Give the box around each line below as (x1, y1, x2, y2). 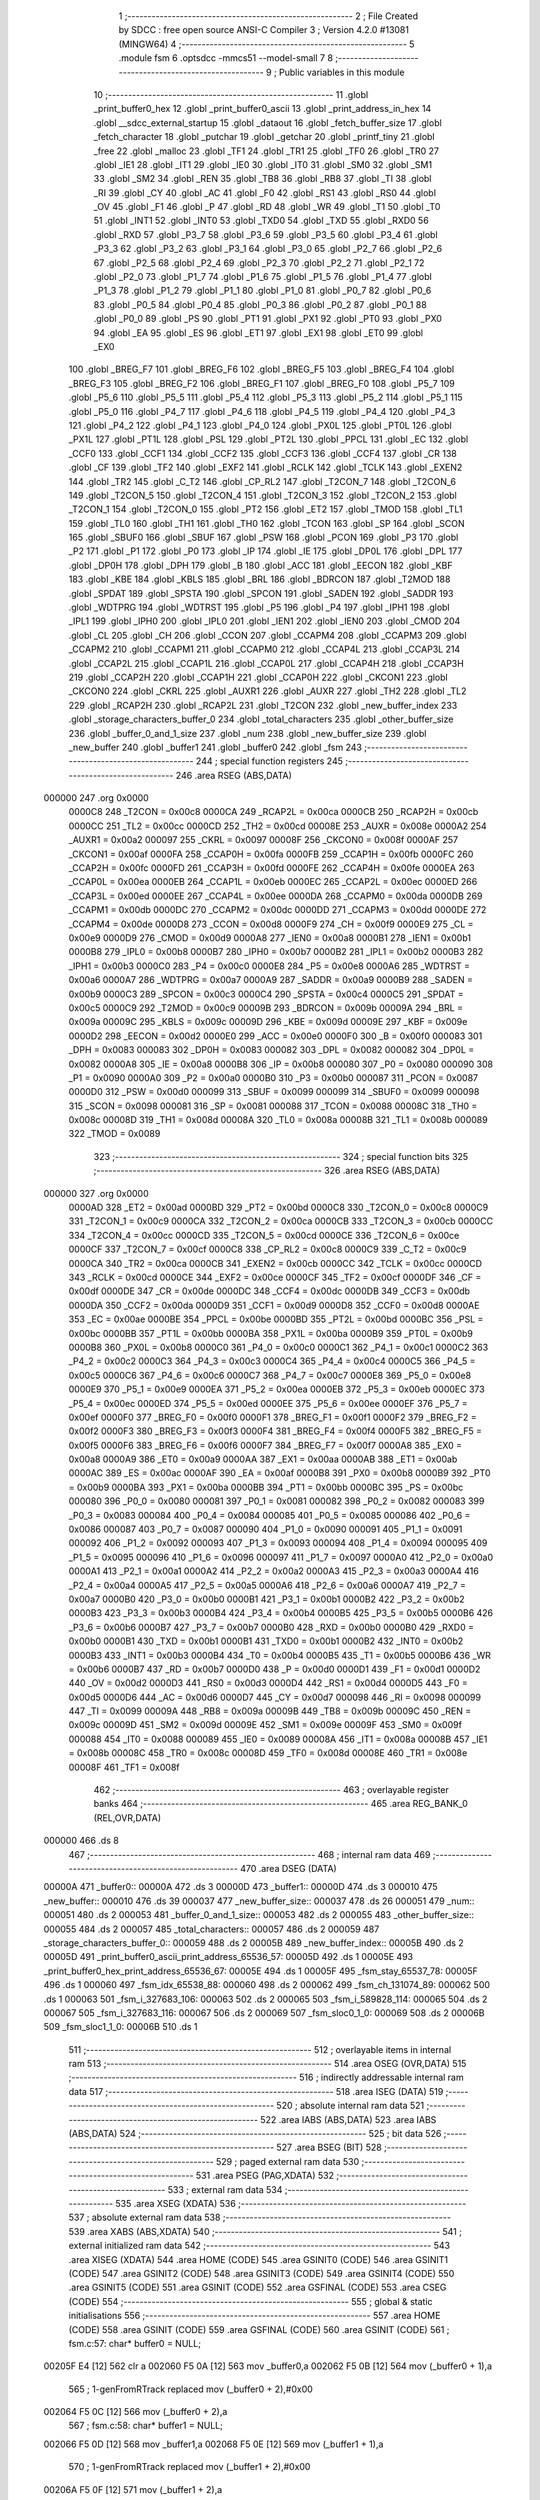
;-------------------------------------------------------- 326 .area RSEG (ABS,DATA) (93, 1165, 441, 1177)
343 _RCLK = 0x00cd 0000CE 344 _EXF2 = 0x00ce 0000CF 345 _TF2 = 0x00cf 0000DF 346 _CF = (68, 1271, 482, 1283)
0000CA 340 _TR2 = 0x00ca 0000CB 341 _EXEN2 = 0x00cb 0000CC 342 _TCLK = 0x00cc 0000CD (68, 1257, 483, 1269)
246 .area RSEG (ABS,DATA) (175, 769, 292, 781)
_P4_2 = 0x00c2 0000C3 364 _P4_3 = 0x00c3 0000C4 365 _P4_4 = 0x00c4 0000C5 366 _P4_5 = (68, 1355, 476, 1367)
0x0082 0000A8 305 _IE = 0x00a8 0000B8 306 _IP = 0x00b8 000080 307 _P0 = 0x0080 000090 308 (68, 1058, 494, 1070)
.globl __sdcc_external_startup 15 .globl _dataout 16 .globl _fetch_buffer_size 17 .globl (93, 116, 442, 129)
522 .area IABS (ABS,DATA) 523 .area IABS (260, 2113, 437, 2125)
